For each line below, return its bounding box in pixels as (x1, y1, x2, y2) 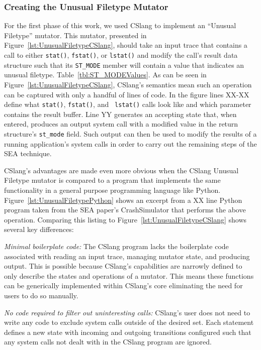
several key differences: (4, 224, 74, 235)
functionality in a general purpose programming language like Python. (4, 184, 221, 195)
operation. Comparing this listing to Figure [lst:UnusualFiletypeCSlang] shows (4, 214, 247, 224)
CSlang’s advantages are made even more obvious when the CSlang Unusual (4, 165, 239, 175)
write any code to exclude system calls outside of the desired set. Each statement (4, 317, 254, 327)
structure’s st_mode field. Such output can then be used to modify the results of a (4, 128, 257, 139)
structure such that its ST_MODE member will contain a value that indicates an (4, 59, 244, 70)
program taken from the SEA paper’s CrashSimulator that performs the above (4, 204, 246, 215)
